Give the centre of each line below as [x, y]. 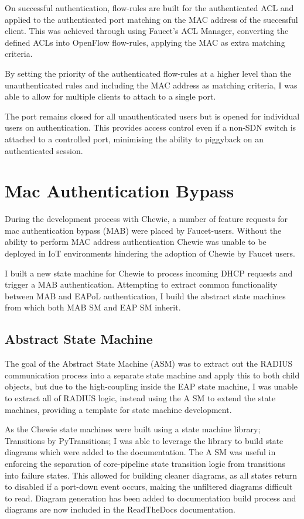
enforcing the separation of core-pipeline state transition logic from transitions [145, 463]
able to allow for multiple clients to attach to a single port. [110, 96]
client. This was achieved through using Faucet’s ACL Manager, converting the [147, 31]
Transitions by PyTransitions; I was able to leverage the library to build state [144, 440]
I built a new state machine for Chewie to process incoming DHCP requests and [149, 273]
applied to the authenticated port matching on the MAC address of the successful [151, 19]
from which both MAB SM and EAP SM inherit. [93, 307]
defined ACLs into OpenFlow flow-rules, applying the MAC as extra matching [145, 42]
